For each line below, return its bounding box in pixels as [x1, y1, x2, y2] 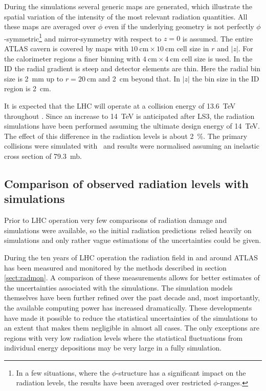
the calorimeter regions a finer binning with [4, 53, 141, 64]
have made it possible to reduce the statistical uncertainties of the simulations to [4, 312, 257, 323]
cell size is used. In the [182, 53, 253, 64]
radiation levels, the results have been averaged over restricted [16, 377, 211, 388]
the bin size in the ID [192, 73, 259, 84]
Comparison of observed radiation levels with [4, 175, 249, 191]
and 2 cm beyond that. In [98, 73, 180, 84]
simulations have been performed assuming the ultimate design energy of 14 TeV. [4, 120, 260, 131]
